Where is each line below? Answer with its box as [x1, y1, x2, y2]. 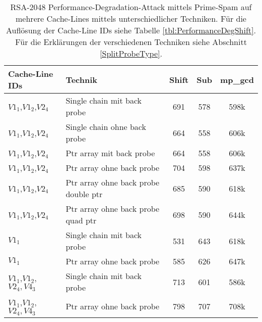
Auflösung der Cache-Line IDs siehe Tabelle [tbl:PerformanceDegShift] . [6, 24, 256, 36]
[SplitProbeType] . [100, 48, 162, 59]
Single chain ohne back [65, 121, 146, 132]
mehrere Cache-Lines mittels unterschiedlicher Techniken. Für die [16, 13, 246, 24]
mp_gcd [220, 73, 254, 85]
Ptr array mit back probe [65, 147, 155, 159]
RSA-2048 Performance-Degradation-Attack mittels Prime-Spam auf [10, 1, 252, 13]
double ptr [65, 188, 103, 200]
